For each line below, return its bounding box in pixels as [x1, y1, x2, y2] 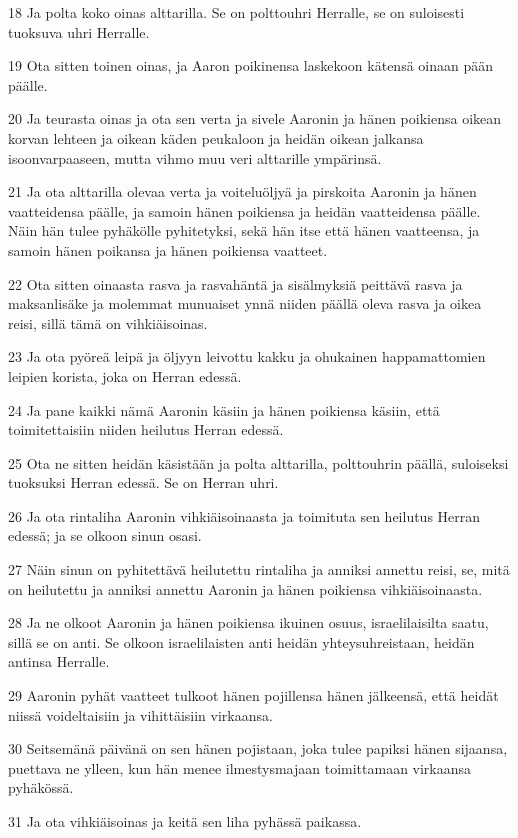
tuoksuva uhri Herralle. [8, 21, 150, 42]
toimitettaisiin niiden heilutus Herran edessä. [8, 419, 284, 440]
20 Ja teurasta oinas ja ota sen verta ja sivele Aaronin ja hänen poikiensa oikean [8, 108, 502, 129]
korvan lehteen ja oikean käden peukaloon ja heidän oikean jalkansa [8, 127, 424, 148]
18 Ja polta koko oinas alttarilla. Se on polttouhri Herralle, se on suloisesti [8, 2, 465, 22]
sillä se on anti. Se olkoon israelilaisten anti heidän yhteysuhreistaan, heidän [8, 631, 475, 652]
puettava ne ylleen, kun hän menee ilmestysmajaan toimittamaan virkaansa [8, 757, 472, 778]
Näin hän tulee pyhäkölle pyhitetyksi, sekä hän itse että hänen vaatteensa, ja [8, 220, 480, 241]
